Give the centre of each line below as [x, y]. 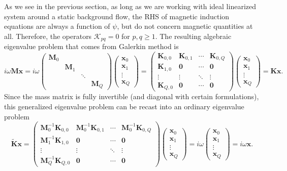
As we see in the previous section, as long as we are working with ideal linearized [130, 6]
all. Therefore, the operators [48, 36]
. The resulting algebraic [193, 36]
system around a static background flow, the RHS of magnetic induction [117, 16]
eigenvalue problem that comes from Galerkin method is [91, 46]
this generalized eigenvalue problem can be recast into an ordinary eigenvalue [124, 106]
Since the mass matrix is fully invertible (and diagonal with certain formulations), [132, 96]
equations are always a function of [57, 26]
